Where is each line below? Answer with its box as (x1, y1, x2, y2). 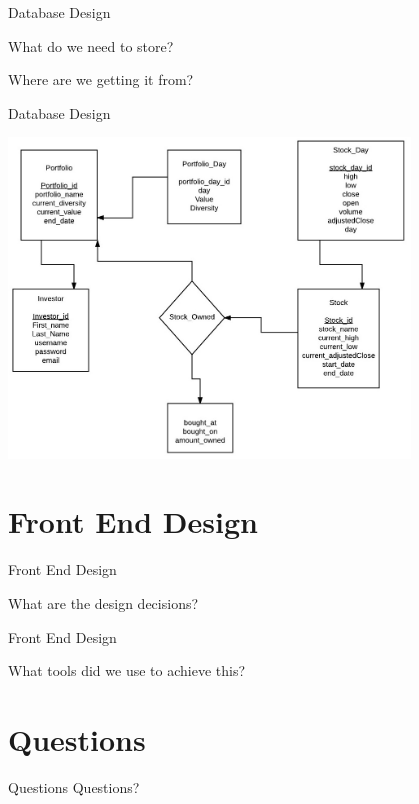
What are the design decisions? (8, 593, 199, 614)
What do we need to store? (8, 35, 174, 56)
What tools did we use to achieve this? (8, 660, 246, 681)
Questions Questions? (8, 776, 140, 797)
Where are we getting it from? (8, 69, 194, 90)
